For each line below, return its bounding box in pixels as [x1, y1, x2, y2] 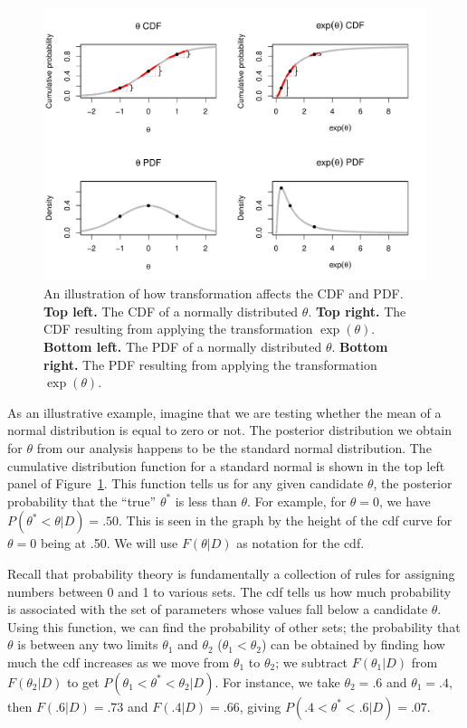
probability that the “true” [7, 491, 157, 510]
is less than [175, 491, 237, 510]
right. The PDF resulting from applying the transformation [43, 355, 377, 373]
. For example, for [246, 491, 347, 510]
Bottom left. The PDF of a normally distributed [43, 337, 322, 356]
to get [66, 672, 100, 691]
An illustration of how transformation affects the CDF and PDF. [43, 284, 404, 303]
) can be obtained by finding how [261, 635, 445, 654]
